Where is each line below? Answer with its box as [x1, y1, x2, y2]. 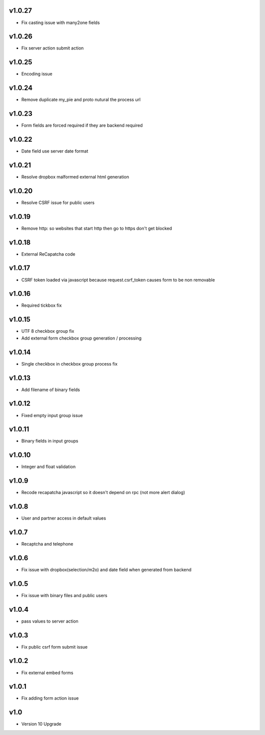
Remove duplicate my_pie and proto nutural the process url [21, 97, 141, 103]
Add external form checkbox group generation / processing [21, 335, 142, 341]
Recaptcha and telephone [21, 541, 74, 547]
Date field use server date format [21, 148, 88, 154]
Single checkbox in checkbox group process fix [21, 361, 118, 367]
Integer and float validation [21, 464, 76, 470]
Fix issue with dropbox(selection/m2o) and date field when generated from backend [21, 567, 191, 573]
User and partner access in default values [21, 515, 106, 521]
